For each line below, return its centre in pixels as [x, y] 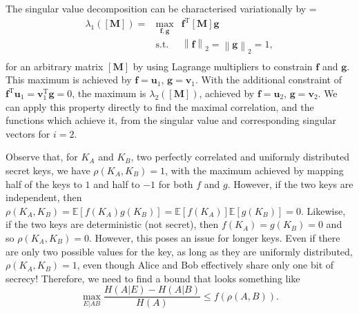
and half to [117, 184]
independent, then [44, 197]
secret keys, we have [48, 170]
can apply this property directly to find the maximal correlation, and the [160, 106]
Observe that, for [42, 157]
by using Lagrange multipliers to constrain [223, 66]
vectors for [28, 133]
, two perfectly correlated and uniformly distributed [240, 157]
